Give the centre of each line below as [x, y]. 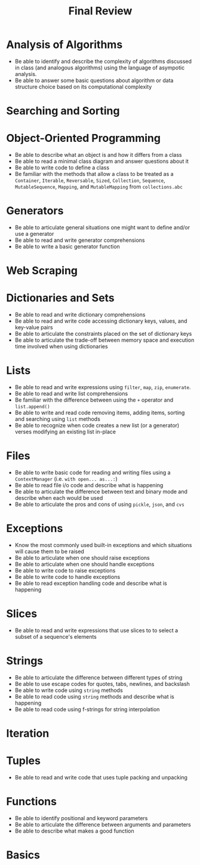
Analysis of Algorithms [64, 45]
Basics [23, 855]
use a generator [34, 234]
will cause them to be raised [50, 551]
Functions [31, 802]
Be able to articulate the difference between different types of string [99, 677]
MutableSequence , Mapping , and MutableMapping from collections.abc [99, 187]
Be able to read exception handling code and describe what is [91, 583]
